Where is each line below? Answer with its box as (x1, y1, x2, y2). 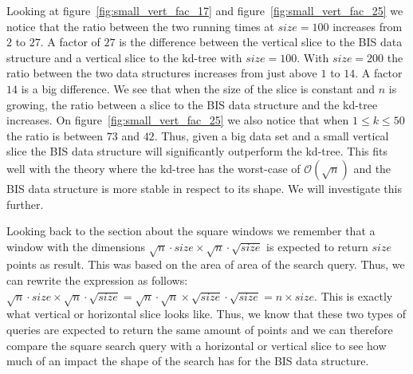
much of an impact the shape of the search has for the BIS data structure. (6, 352, 369, 369)
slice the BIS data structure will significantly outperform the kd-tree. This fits (6, 143, 387, 159)
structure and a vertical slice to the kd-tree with (6, 49, 242, 65)
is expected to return (266, 238, 368, 254)
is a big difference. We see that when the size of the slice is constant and (21, 80, 376, 96)
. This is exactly (314, 287, 393, 304)
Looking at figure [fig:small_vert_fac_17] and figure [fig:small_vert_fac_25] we (6, 2, 403, 18)
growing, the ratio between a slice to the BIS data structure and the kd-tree (6, 96, 378, 112)
